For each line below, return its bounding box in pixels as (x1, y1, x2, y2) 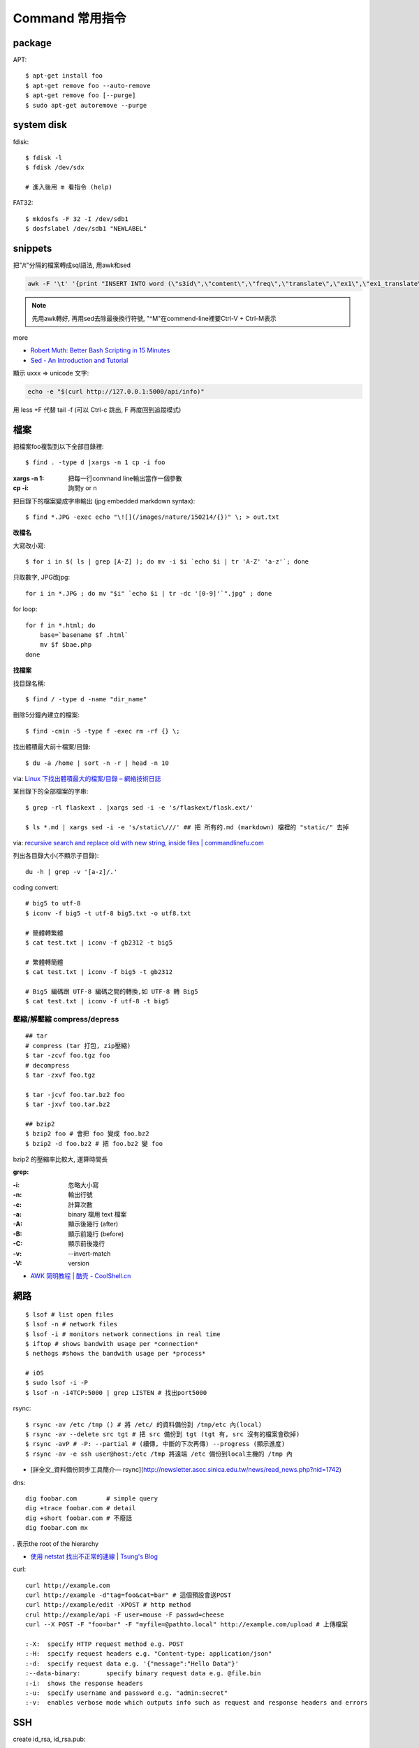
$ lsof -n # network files (25, 1320, 118, 1328)
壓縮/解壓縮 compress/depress (13, 1015, 119, 1024)
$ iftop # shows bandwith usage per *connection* (25, 1340, 199, 1347)
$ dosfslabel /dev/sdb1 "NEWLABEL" (25, 224, 147, 233)
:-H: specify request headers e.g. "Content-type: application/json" (25, 1650, 272, 1658)
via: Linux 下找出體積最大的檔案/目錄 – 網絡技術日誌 (13, 774, 161, 782)
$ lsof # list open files (25, 1310, 115, 1318)
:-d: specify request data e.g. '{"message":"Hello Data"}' (25, 1659, 239, 1668)
